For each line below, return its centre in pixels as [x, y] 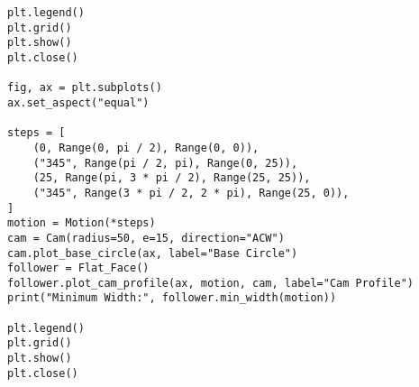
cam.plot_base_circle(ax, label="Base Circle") [153, 253]
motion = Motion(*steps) [82, 223]
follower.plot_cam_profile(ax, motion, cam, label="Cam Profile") [211, 283]
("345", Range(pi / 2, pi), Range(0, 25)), [165, 163]
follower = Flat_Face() [78, 268]
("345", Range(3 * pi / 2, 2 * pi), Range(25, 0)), [191, 193]
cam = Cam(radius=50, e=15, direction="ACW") [146, 238]
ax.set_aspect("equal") [78, 102]
